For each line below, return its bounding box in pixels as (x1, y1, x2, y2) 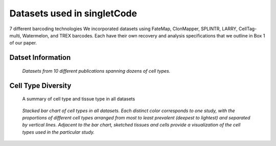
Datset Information (9, 53, 71, 62)
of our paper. (9, 40, 37, 46)
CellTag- (238, 26, 257, 32)
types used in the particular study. (22, 129, 95, 135)
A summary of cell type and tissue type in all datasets (22, 96, 135, 102)
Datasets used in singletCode (9, 8, 137, 19)
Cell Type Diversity (9, 81, 72, 90)
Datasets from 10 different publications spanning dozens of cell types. (22, 68, 171, 74)
